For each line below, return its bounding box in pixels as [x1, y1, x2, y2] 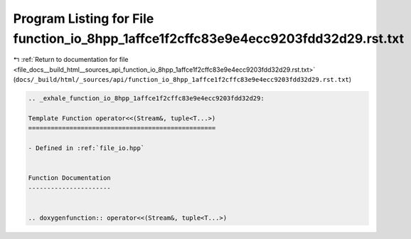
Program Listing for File [13, 11, 154, 26]
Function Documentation [28, 174, 112, 182]
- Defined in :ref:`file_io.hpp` [28, 144, 145, 152]
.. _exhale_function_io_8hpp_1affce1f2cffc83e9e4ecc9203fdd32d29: [28, 95, 265, 102]
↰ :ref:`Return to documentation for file [13, 55, 129, 64]
